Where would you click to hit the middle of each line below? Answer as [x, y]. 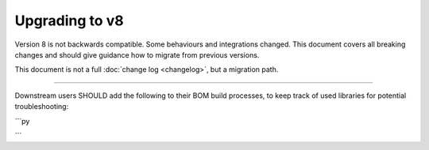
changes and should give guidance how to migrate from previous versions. [137, 54]
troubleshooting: [42, 107]
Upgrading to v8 [69, 21]
